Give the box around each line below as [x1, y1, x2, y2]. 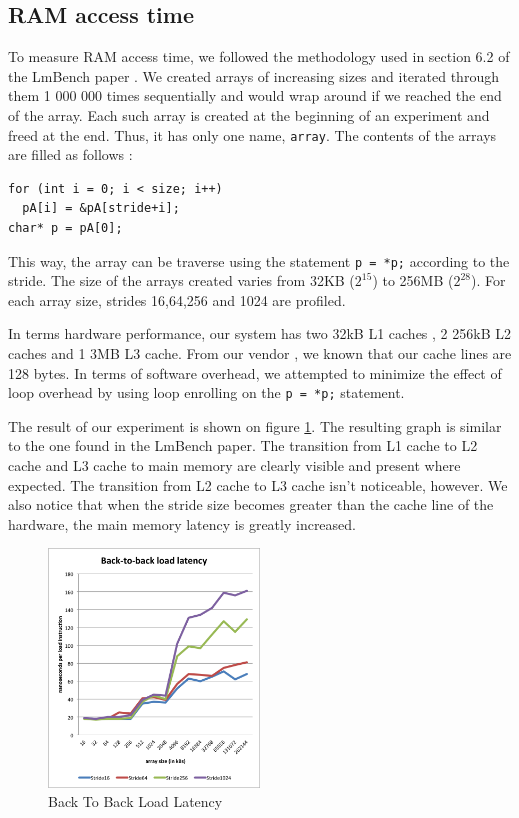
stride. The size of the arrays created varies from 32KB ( [8, 270, 355, 291]
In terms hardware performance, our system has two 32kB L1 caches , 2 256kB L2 [8, 323, 511, 344]
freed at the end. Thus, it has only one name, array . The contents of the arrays [8, 124, 497, 145]
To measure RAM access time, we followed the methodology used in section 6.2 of [8, 46, 510, 67]
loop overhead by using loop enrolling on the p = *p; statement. [8, 382, 405, 403]
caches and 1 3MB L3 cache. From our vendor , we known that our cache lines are [8, 343, 512, 364]
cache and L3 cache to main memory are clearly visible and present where [8, 455, 461, 476]
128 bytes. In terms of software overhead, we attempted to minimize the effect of [8, 362, 502, 383]
